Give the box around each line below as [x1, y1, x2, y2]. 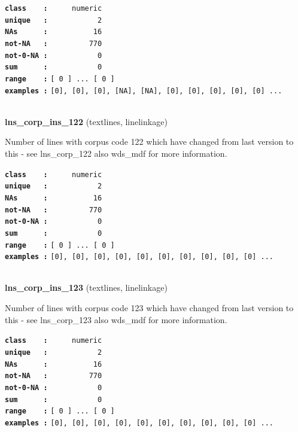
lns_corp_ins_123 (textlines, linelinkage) [5, 281, 168, 294]
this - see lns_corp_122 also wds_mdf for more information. [5, 147, 227, 160]
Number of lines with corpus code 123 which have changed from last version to [5, 302, 294, 314]
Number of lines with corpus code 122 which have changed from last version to [5, 135, 294, 148]
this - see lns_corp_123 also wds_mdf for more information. [5, 313, 227, 325]
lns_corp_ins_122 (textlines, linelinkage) [5, 115, 168, 127]
